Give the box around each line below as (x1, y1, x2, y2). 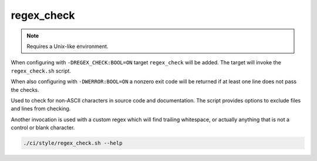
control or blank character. (11, 124, 75, 131)
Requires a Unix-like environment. (26, 43, 109, 50)
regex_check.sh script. (11, 67, 72, 74)
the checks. (11, 86, 39, 93)
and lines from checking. (11, 105, 71, 112)
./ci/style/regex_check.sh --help (23, 140, 123, 146)
